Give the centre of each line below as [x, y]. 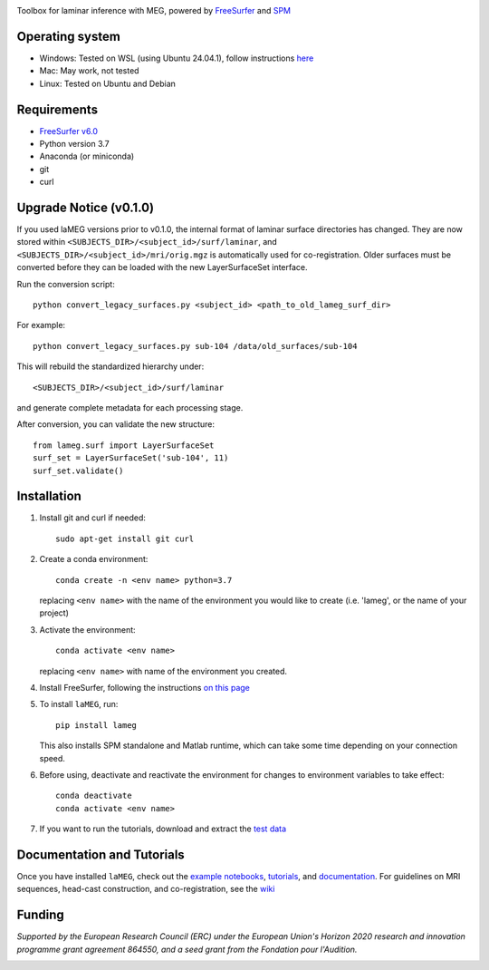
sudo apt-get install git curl [125, 538]
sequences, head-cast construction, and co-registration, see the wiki [146, 889]
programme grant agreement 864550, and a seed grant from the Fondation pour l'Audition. [187, 949]
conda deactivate [94, 796]
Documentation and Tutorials [101, 854]
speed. [52, 758]
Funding [41, 915]
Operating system [69, 36]
